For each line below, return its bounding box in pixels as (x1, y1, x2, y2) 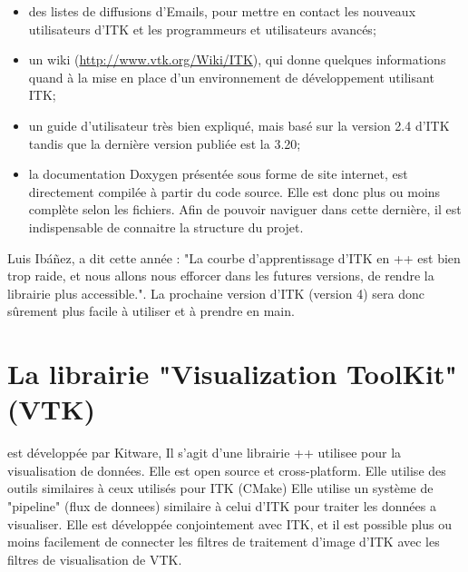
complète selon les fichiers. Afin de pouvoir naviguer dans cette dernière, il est (28, 200, 462, 219)
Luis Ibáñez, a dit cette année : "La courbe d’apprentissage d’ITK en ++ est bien (7, 248, 461, 267)
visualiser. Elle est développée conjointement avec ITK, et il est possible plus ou (7, 514, 452, 533)
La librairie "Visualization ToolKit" (7, 355, 457, 392)
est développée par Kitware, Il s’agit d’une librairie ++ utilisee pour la (7, 443, 402, 462)
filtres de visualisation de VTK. (7, 549, 182, 568)
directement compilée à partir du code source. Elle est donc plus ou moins (28, 182, 441, 201)
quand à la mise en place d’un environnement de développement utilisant (28, 67, 434, 86)
